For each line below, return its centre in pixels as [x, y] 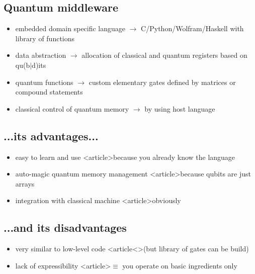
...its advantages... [51, 135]
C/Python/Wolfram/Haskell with [192, 28]
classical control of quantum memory [72, 108]
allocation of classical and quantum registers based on [164, 55]
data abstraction [41, 55]
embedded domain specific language [70, 28]
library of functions [45, 38]
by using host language [180, 108]
